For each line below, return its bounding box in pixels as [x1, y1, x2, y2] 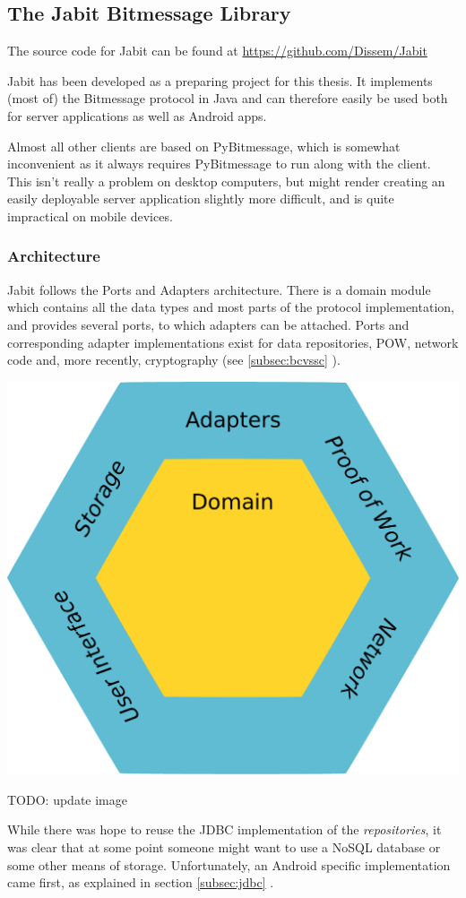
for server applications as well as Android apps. [7, 106, 267, 125]
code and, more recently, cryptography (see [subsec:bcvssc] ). [7, 350, 341, 369]
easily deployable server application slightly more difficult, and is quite [7, 189, 394, 208]
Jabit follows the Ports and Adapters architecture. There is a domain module [7, 280, 431, 298]
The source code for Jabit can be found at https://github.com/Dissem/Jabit [7, 41, 427, 60]
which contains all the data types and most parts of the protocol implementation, [7, 298, 454, 316]
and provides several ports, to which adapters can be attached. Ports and [7, 315, 410, 333]
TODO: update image [7, 790, 127, 808]
